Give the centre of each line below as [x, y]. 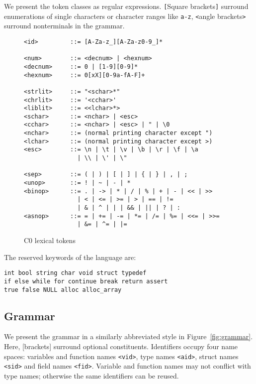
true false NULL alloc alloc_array [63, 290]
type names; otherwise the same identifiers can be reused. [91, 375]
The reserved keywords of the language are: [70, 257]
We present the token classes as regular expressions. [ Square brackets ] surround [126, 6]
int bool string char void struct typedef [75, 273]
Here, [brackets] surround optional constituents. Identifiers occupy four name [121, 346]
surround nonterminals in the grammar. [64, 26]
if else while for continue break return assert [86, 281]
